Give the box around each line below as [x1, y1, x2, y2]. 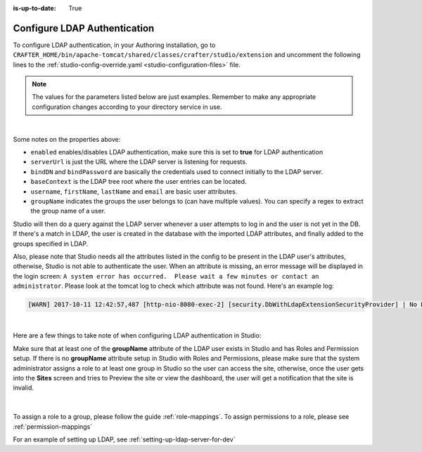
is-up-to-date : [13, 4, 56, 12]
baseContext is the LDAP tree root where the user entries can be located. [30, 178, 247, 186]
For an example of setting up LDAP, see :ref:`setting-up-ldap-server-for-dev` [13, 435, 236, 444]
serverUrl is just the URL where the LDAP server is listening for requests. [30, 158, 248, 166]
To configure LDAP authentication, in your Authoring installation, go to [13, 41, 216, 49]
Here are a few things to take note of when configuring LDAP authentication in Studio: [13, 331, 262, 340]
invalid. [13, 383, 34, 392]
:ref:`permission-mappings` [13, 422, 93, 431]
